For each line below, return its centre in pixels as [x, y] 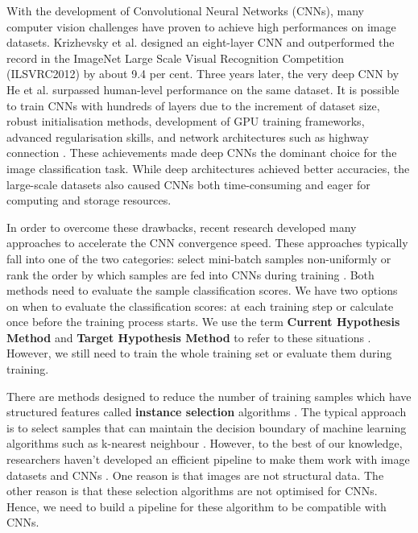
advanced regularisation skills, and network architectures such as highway [188, 136]
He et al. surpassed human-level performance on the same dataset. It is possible [203, 89]
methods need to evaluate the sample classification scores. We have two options [202, 290]
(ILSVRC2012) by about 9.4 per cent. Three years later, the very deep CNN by [203, 74]
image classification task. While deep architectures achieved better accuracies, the [208, 168]
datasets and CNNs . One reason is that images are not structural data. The [195, 475]
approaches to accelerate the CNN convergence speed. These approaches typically [207, 243]
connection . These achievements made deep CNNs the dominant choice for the [202, 153]
